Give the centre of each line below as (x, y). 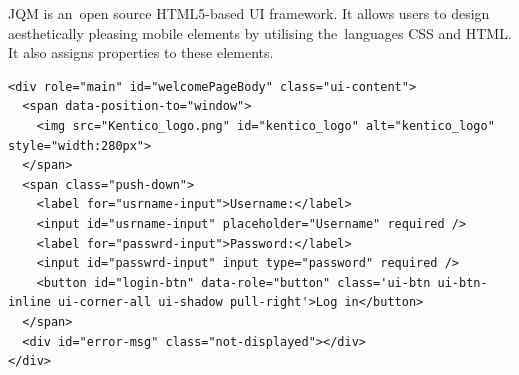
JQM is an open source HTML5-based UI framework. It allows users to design (249, 13)
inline (29, 302)
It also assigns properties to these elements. (141, 52)
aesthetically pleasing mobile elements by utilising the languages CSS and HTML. (260, 32)
